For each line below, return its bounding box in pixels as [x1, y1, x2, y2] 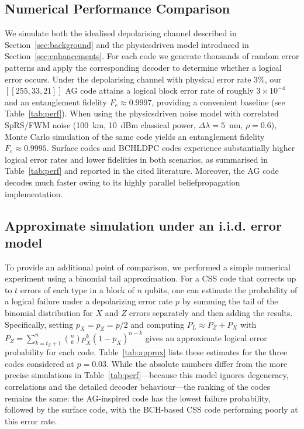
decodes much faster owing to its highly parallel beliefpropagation [5, 176, 240, 188]
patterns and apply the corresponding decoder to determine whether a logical [5, 61, 282, 73]
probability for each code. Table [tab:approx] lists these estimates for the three [5, 346, 288, 358]
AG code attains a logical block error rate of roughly [65, 84, 254, 97]
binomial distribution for [5, 307, 93, 319]
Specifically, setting [5, 318, 74, 330]
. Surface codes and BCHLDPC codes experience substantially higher [46, 142, 295, 154]
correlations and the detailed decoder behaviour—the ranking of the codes [5, 380, 271, 392]
